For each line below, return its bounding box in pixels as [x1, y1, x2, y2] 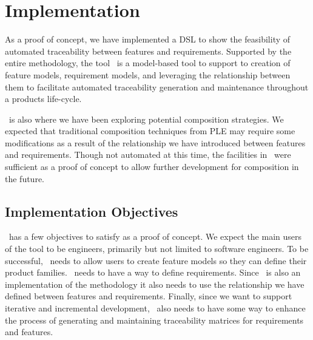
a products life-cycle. [5, 92, 82, 105]
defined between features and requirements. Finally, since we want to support [5, 290, 292, 302]
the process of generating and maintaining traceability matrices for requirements [5, 313, 304, 326]
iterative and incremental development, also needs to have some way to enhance [5, 302, 306, 314]
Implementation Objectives [5, 202, 178, 220]
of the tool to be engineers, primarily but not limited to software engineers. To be [5, 242, 309, 255]
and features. [5, 325, 53, 338]
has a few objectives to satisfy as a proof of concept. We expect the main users [8, 230, 302, 243]
